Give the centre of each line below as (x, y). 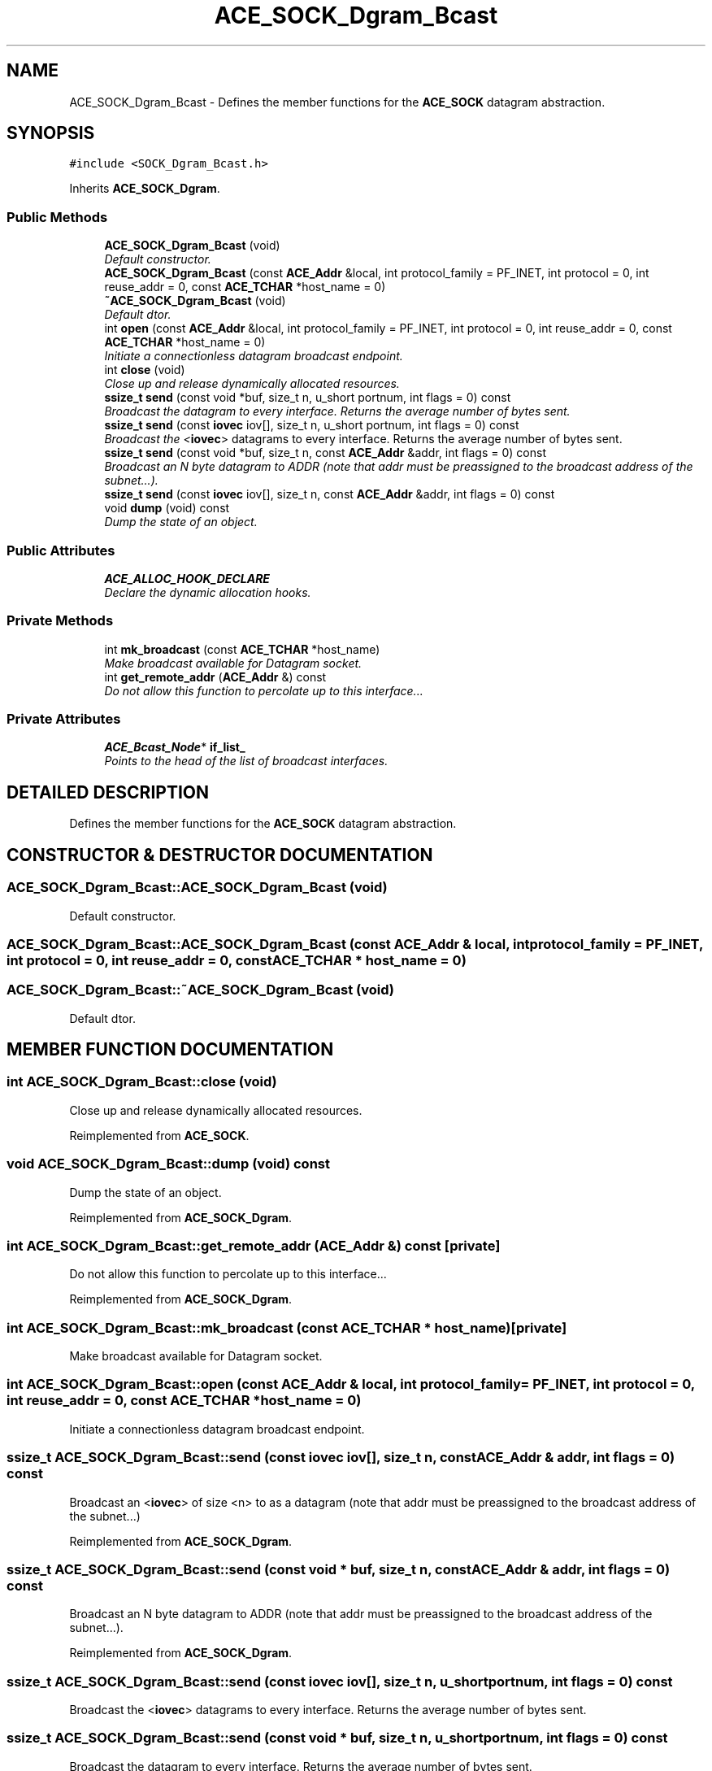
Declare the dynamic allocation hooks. (208, 592)
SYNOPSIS (51, 133)
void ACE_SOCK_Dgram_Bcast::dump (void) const (168, 1164)
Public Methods (57, 217)
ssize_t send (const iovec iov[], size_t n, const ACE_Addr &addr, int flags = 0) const (330, 494)
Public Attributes (61, 550)
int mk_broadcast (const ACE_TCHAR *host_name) (242, 649)
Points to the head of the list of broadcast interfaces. (246, 761)
